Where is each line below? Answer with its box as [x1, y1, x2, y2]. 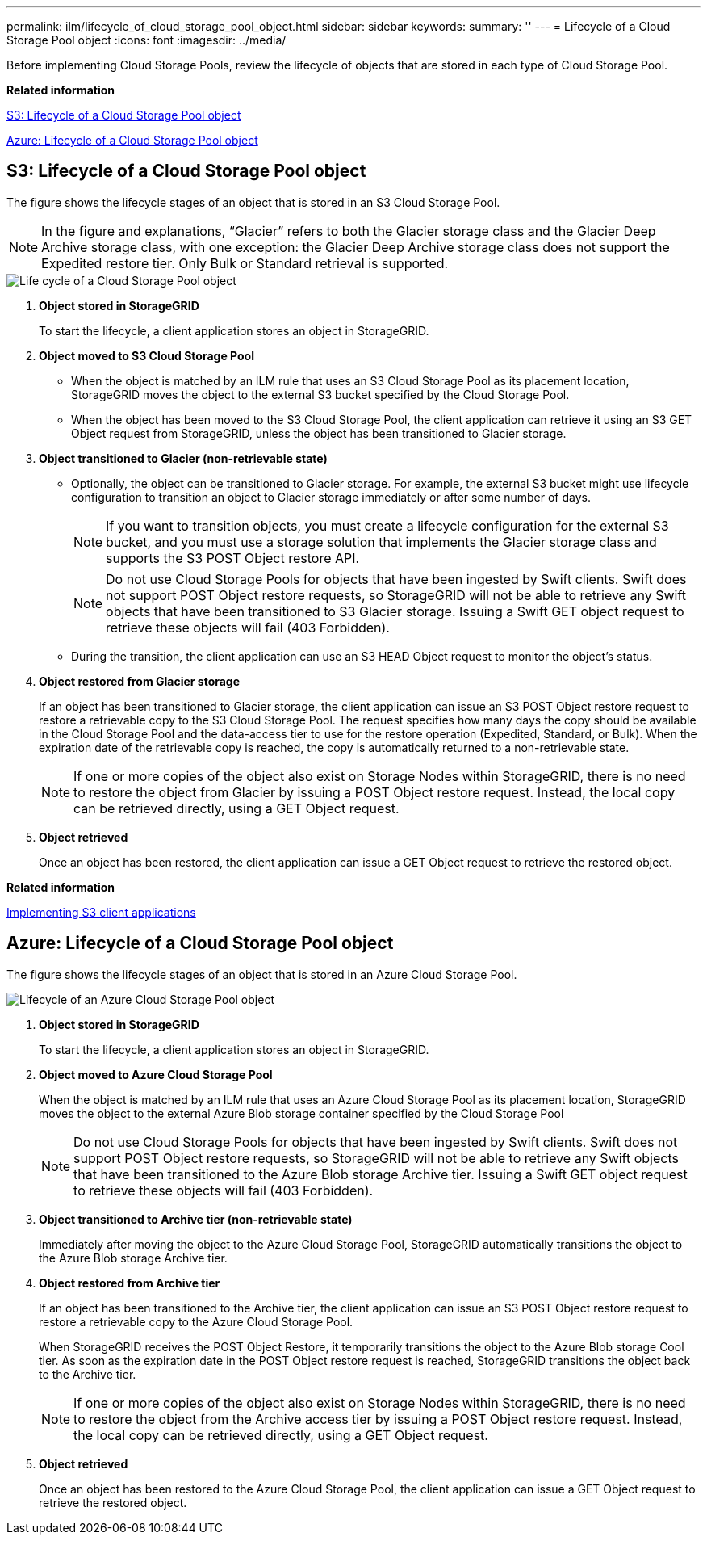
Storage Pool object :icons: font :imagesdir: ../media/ [6, 33, 287, 47]
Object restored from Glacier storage [39, 674, 241, 688]
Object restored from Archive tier [39, 1275, 220, 1290]
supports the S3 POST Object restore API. [106, 549, 360, 566]
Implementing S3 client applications [6, 905, 196, 919]
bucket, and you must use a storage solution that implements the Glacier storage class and [106, 533, 657, 550]
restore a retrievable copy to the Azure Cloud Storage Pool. [39, 1314, 353, 1329]
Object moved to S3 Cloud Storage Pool [39, 348, 254, 363]
